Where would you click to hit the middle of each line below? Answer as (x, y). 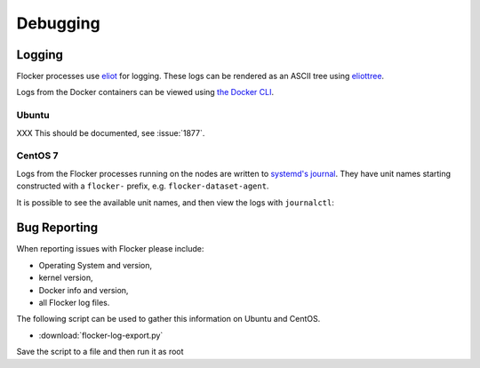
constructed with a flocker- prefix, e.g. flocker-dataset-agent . (143, 186)
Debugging (59, 23)
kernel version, (66, 278)
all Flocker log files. (74, 302)
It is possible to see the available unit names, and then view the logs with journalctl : (176, 202)
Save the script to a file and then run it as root (100, 352)
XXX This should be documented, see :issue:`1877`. (111, 132)
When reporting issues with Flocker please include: (110, 249)
